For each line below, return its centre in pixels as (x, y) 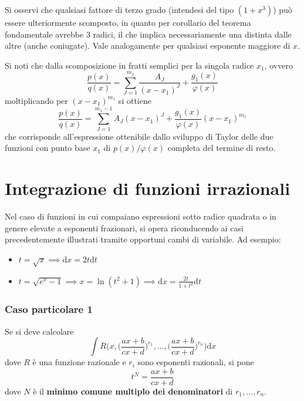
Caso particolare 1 (49, 309)
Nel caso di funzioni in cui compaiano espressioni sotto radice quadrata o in (141, 216)
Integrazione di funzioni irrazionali (148, 188)
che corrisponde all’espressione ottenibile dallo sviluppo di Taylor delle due (139, 136)
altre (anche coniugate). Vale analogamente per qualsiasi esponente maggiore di (148, 46)
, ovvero (278, 65)
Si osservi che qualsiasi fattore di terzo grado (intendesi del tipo (119, 9)
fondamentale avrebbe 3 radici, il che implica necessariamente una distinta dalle (148, 34)
